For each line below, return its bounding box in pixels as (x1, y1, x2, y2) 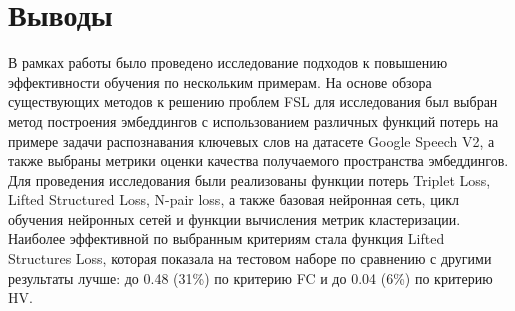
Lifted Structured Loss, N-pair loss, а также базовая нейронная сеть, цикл (8, 189, 459, 210)
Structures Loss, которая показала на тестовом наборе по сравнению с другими (8, 248, 492, 269)
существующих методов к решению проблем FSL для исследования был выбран (8, 91, 498, 112)
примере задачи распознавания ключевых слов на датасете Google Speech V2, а (8, 130, 495, 151)
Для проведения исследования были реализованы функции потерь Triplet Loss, (8, 169, 491, 190)
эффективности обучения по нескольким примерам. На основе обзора (8, 71, 432, 92)
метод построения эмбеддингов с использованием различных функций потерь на (8, 110, 499, 131)
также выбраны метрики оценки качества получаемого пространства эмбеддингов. (8, 150, 509, 171)
